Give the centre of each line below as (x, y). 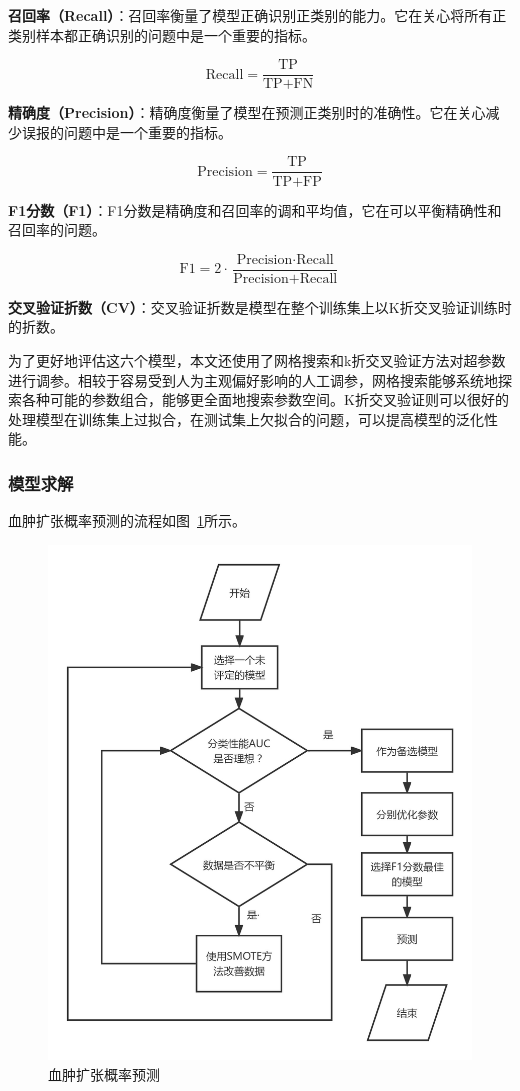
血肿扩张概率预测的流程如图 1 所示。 (127, 520)
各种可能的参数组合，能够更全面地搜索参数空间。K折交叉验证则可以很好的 (265, 399)
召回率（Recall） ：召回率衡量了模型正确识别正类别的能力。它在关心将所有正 (257, 15)
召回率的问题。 (57, 229)
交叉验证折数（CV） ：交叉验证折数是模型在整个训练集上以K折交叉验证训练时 (260, 306)
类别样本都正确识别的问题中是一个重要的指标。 (162, 34)
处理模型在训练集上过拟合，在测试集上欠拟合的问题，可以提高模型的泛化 (246, 418)
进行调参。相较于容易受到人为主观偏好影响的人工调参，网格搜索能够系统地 (253, 379)
